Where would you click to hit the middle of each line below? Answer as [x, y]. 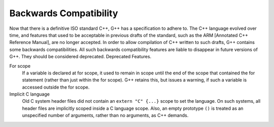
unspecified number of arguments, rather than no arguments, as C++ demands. [105, 115]
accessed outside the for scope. [56, 87]
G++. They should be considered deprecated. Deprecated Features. [80, 57]
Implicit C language [30, 94]
